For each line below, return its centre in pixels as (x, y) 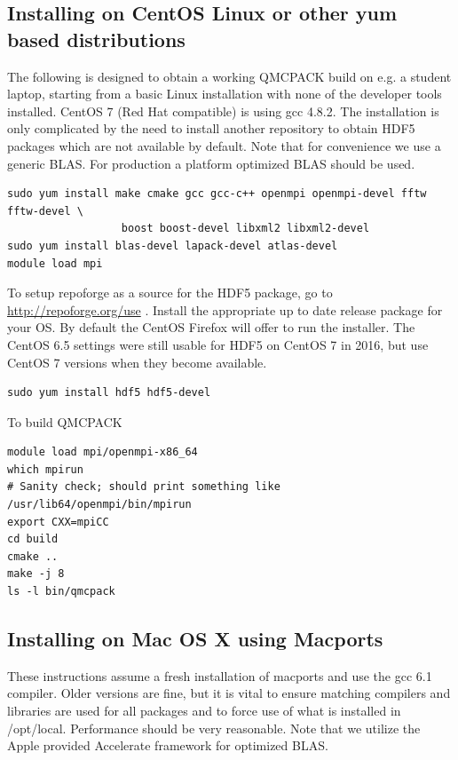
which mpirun (45, 469)
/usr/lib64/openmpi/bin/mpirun (99, 505)
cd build (33, 539)
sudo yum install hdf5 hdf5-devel (109, 393)
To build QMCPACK (65, 421)
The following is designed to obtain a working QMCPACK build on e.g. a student (229, 76)
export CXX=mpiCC (58, 522)
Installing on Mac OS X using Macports (195, 639)
